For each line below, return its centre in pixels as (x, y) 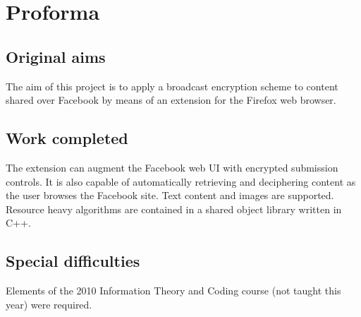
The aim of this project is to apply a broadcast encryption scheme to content (172, 86)
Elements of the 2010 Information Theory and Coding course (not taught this (173, 291)
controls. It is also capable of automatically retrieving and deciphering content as (181, 181)
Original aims (56, 56)
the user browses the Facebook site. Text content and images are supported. (170, 195)
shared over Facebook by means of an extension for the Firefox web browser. (171, 100)
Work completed (67, 138)
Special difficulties (73, 261)
